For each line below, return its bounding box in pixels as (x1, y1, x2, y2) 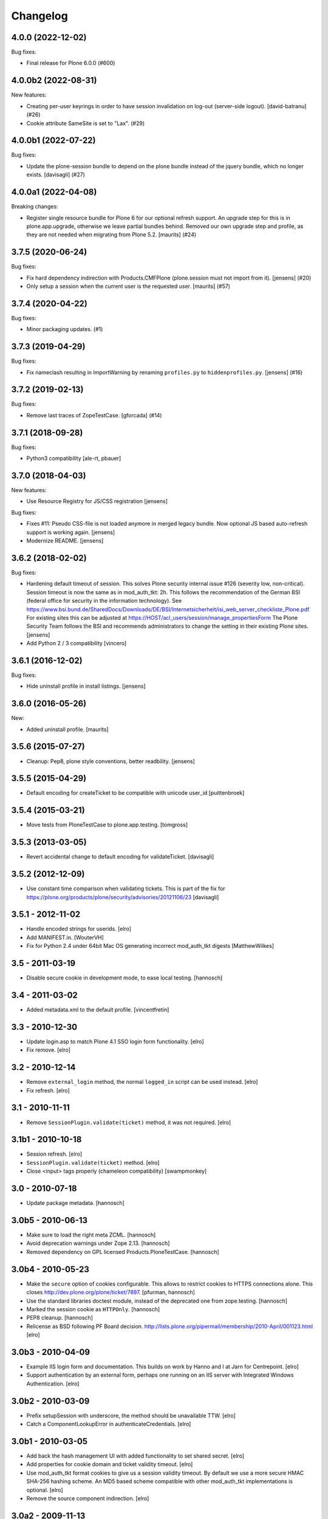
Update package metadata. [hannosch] (26, 1199, 125, 1207)
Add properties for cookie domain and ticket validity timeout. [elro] (26, 1461, 193, 1468)
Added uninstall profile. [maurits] (26, 725, 109, 733)
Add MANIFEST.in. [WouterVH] (26, 933, 104, 941)
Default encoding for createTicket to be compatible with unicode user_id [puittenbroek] (26, 789, 245, 797)
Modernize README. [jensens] (26, 537, 104, 544)
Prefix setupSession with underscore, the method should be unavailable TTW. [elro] (26, 1411, 236, 1419)
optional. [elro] (26, 1486, 63, 1493)
